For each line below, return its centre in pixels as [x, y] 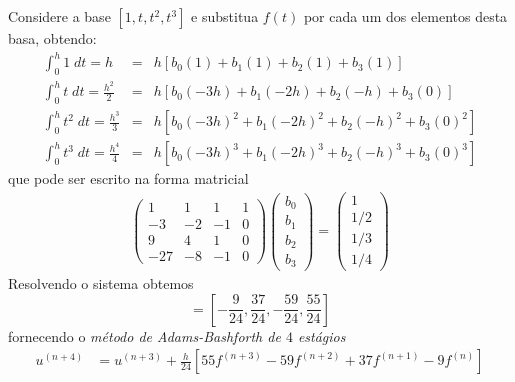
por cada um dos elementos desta [405, 16]
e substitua [225, 16]
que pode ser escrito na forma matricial [128, 178]
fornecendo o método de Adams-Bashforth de [144, 335]
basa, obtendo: [52, 38]
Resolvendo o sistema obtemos [101, 283]
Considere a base [59, 16]
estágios [321, 335]
